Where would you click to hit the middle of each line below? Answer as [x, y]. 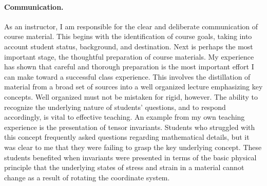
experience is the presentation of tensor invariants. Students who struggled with [130, 127]
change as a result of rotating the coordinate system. [87, 177]
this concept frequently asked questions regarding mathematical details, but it [127, 137]
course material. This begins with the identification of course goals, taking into [128, 36]
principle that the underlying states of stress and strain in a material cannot [124, 167]
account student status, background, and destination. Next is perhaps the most [129, 46]
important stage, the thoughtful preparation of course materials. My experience [129, 56]
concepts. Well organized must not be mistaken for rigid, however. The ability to [131, 96]
